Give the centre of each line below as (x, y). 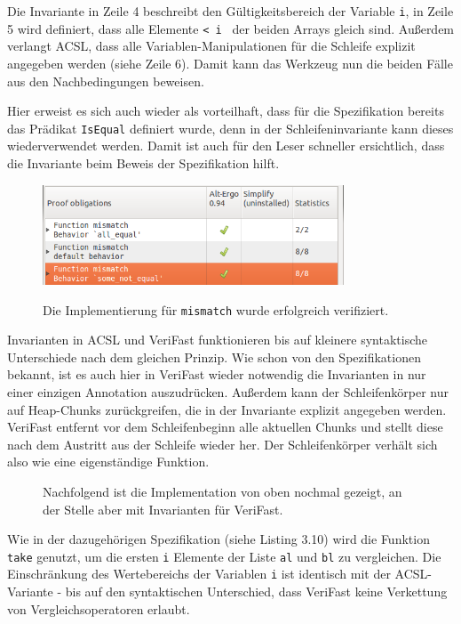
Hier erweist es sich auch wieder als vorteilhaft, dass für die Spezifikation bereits (226, 111)
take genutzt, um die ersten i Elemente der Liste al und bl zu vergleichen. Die (224, 556)
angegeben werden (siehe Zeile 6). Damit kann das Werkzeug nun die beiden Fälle (230, 63)
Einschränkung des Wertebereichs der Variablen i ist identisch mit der (199, 574)
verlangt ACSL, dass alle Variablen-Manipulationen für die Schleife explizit (211, 46)
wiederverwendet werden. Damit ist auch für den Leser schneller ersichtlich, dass (226, 146)
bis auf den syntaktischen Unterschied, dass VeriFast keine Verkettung (256, 592)
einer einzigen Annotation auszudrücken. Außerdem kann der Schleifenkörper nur (228, 392)
